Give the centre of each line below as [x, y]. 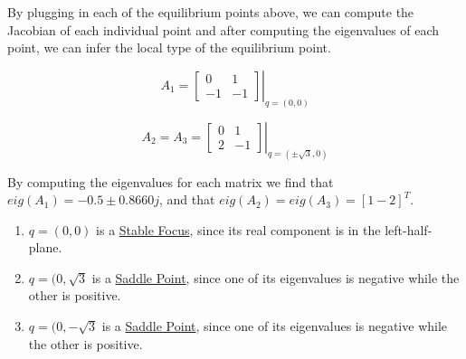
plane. [45, 247]
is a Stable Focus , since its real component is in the [238, 229]
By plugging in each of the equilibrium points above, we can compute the [211, 12]
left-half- [409, 229]
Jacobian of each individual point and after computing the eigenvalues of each [223, 29]
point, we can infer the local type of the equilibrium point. [169, 47]
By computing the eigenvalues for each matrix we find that [171, 181]
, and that [187, 199]
